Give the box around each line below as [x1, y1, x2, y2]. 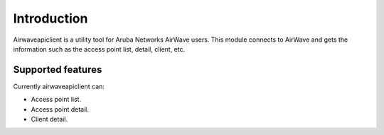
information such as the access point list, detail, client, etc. [13, 45, 186, 53]
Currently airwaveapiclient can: [13, 82, 105, 90]
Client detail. [31, 115, 68, 124]
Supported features [13, 64, 102, 76]
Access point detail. [31, 105, 89, 113]
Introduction [13, 11, 88, 26]
